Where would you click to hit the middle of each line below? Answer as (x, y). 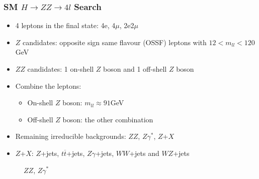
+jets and (144, 153)
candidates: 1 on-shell (61, 69)
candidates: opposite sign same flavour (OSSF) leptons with (115, 42)
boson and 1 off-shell (135, 69)
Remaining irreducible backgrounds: (71, 136)
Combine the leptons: (48, 85)
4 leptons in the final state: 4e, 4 (65, 25)
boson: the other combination (108, 119)
